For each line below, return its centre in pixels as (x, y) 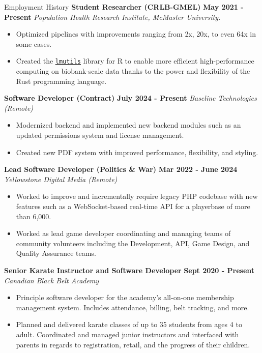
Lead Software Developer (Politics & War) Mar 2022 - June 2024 (121, 169)
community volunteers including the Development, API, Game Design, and (133, 243)
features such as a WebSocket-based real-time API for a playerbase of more (133, 206)
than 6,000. (34, 216)
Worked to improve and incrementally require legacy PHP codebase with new (137, 196)
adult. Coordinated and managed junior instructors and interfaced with (127, 334)
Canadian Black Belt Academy (52, 280)
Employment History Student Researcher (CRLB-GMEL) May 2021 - (124, 7)
